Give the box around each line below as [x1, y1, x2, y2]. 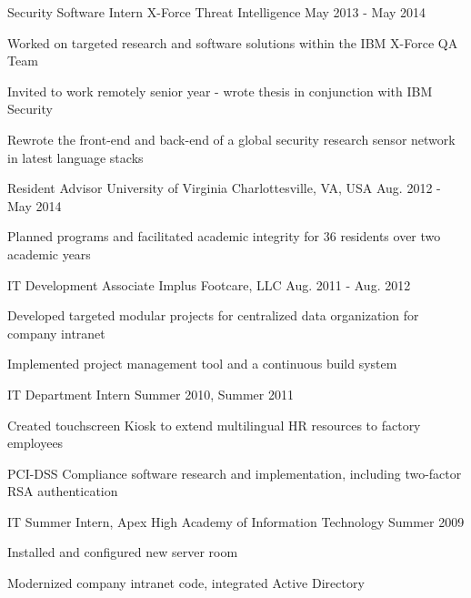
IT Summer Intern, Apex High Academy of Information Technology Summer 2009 [7, 512, 465, 531]
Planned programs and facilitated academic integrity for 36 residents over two [7, 227, 441, 246]
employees [7, 433, 64, 452]
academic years [7, 244, 91, 263]
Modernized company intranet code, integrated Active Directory [7, 573, 365, 593]
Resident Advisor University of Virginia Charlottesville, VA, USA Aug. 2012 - [7, 178, 441, 198]
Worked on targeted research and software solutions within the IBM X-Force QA [7, 33, 458, 52]
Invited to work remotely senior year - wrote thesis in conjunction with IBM [7, 81, 433, 100]
